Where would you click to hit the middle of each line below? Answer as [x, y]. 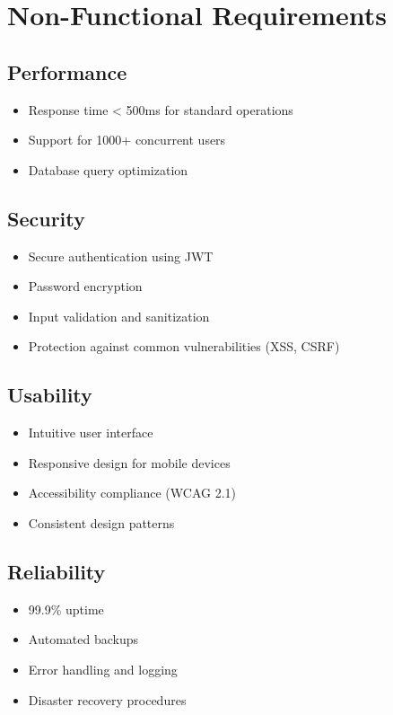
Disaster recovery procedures [107, 699]
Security [46, 218]
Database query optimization [108, 169]
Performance [67, 71]
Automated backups [83, 639]
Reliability [57, 571]
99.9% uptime [66, 609]
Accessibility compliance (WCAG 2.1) [132, 493]
